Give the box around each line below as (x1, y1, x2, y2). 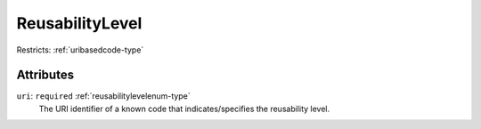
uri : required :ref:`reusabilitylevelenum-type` (16, 91, 191, 101)
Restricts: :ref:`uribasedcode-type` (16, 44, 144, 55)
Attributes (16, 68, 75, 83)
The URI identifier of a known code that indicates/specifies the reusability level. (38, 103, 330, 114)
